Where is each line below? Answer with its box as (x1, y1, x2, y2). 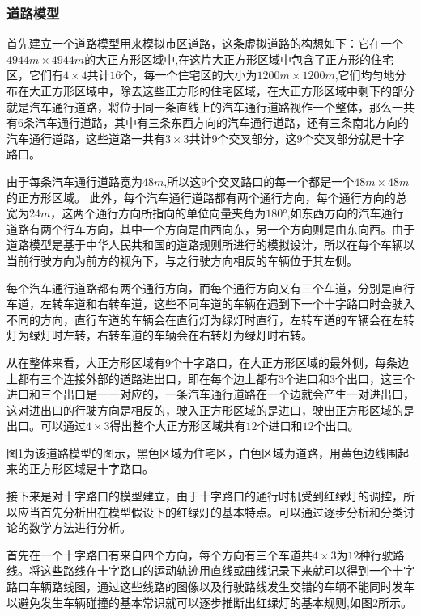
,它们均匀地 (334, 66, 395, 83)
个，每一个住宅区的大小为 (121, 66, 257, 83)
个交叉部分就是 (302, 129, 382, 146)
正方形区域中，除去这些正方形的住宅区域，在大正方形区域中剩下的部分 (40, 82, 415, 99)
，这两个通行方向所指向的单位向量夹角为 (50, 205, 266, 222)
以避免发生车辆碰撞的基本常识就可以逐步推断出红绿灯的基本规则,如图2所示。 (6, 593, 412, 610)
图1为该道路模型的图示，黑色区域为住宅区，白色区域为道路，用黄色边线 (6, 444, 386, 461)
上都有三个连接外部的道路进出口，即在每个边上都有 (6, 369, 279, 386)
